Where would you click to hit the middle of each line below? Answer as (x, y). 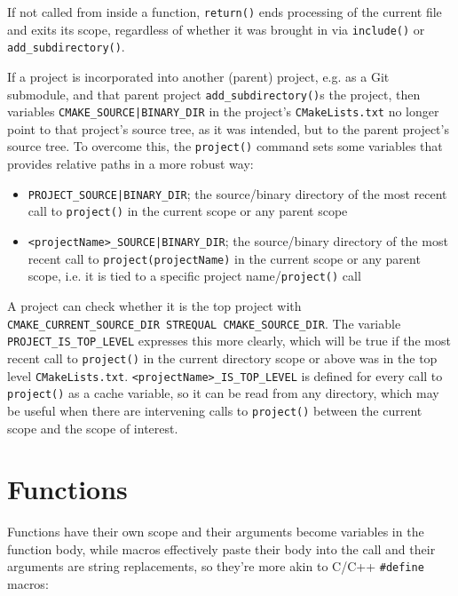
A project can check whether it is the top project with (154, 306)
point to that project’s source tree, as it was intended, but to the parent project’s (228, 128)
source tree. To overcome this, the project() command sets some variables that (225, 146)
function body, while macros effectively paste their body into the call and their (221, 548)
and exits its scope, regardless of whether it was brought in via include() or (216, 29)
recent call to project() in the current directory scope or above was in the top (222, 358)
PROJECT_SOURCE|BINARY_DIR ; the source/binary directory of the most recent (237, 193)
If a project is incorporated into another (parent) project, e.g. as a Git (198, 76)
